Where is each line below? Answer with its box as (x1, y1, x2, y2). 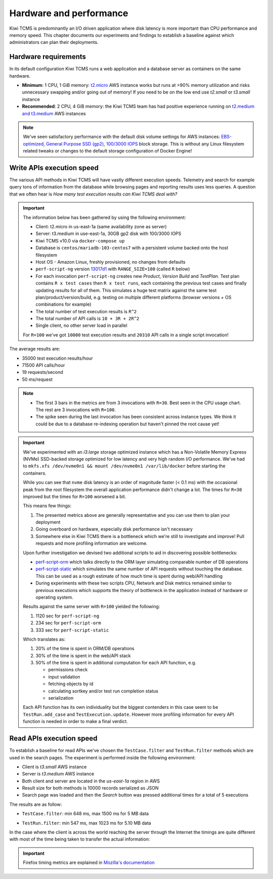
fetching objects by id (48, 681, 94, 687)
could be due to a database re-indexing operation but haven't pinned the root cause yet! (35, 421, 219, 427)
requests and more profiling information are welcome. (35, 541, 148, 547)
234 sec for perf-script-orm (35, 620, 101, 626)
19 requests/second (22, 369, 63, 375)
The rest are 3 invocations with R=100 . (35, 407, 116, 413)
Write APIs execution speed (9, 163, 99, 172)
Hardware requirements (9, 53, 86, 61)
